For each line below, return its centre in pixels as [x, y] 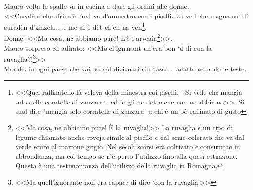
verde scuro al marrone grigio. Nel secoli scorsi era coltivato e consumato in [128, 147]
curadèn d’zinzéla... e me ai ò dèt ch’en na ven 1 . [75, 26]
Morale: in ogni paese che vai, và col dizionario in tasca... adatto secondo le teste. [125, 68]
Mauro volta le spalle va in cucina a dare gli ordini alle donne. [97, 6]
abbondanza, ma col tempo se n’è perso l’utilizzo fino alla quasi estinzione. [126, 156]
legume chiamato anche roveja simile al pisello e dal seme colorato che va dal [130, 137]
